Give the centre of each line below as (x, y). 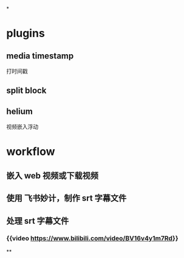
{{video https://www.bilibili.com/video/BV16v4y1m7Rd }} (92, 239)
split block (26, 91)
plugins (26, 33)
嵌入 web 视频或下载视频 (53, 176)
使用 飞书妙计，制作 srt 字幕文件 (66, 198)
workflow (31, 152)
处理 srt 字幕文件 (38, 221)
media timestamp (40, 56)
